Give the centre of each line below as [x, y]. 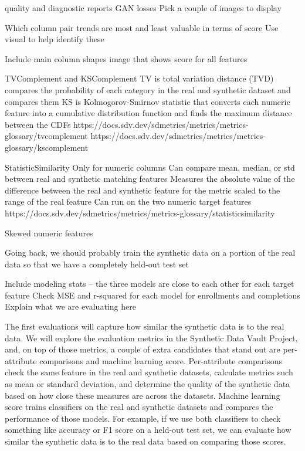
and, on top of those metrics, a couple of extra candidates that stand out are [143, 349]
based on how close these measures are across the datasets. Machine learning [143, 395]
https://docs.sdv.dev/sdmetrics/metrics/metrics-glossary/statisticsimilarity [140, 213]
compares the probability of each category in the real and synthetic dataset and [148, 89]
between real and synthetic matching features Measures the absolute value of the [150, 179]
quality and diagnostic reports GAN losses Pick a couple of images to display [143, 8]
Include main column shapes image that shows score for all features [126, 58]
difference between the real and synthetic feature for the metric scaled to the [143, 190]
